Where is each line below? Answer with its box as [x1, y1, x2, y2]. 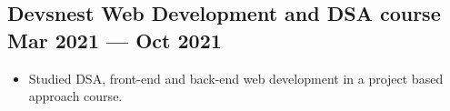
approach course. [28, 86, 123, 106]
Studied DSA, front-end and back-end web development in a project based [28, 68, 444, 87]
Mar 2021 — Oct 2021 [7, 25, 222, 54]
